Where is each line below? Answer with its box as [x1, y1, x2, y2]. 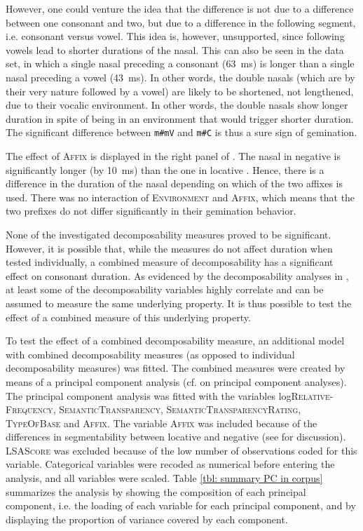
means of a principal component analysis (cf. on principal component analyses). [6, 374, 347, 389]
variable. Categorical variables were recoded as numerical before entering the [6, 457, 335, 471]
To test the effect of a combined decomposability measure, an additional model [6, 333, 345, 348]
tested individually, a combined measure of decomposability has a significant [6, 255, 334, 269]
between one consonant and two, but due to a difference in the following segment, [6, 15, 356, 29]
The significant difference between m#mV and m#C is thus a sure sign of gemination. [6, 125, 357, 140]
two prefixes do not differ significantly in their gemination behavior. [6, 203, 296, 218]
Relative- [291, 388, 334, 403]
